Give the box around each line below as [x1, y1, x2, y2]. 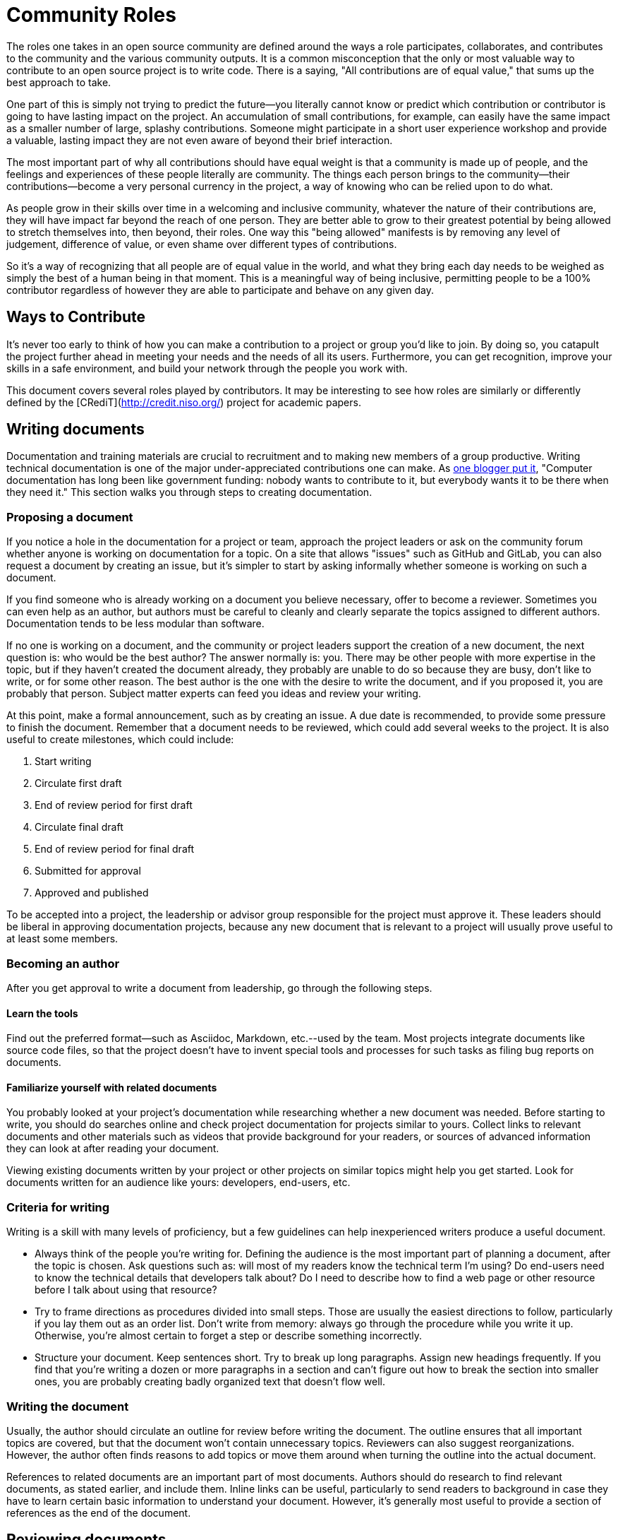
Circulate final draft [35, 821, 123, 834]
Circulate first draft [35, 777, 122, 790]
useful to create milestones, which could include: [6, 733, 234, 746]
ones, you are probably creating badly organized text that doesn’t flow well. [35, 1375, 386, 1388]
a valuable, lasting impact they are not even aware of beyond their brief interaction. [6, 134, 393, 146]
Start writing [35, 755, 92, 768]
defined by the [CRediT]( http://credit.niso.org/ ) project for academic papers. [6, 396, 361, 408]
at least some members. [6, 932, 119, 945]
